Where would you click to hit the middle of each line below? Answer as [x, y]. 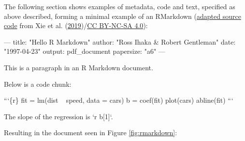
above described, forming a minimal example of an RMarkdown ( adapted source [122, 16]
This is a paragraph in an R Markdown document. [79, 67]
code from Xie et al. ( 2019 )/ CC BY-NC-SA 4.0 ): [76, 25]
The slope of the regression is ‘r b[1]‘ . [58, 116]
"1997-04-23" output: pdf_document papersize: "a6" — [85, 51]
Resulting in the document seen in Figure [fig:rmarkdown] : [91, 133]
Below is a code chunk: [38, 84]
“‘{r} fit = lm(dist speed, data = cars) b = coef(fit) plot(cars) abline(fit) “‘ [119, 100]
